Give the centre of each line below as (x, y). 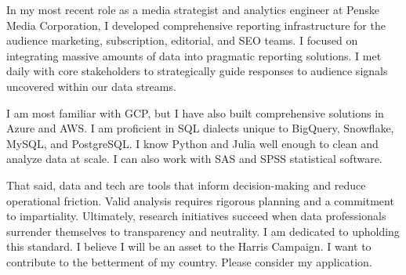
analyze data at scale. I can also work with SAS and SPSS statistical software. (194, 159)
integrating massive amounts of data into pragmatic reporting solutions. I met (194, 55)
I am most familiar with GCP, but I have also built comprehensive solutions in (195, 112)
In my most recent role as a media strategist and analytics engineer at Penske (193, 9)
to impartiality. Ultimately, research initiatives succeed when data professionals (196, 216)
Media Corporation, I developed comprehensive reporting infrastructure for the (196, 25)
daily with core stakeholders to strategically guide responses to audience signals (197, 71)
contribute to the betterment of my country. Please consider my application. (189, 261)
